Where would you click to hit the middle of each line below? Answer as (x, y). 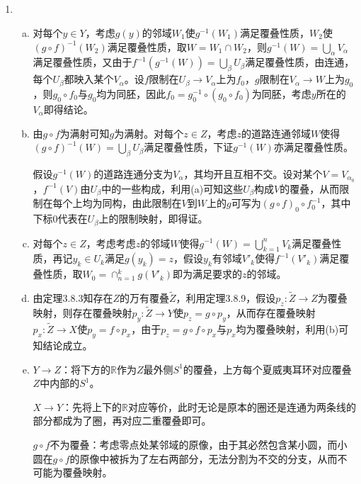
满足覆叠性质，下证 (189, 147)
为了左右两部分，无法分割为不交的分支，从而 (233, 458)
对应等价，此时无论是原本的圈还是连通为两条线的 (242, 406)
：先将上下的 (92, 406)
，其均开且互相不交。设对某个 (253, 173)
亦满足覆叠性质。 (313, 147)
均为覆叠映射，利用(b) (287, 329)
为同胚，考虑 (281, 93)
